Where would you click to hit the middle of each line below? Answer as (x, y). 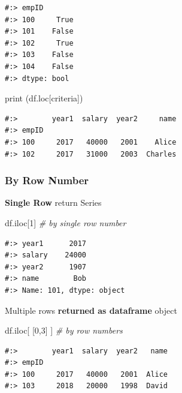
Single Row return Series (53, 202)
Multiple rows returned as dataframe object (91, 310)
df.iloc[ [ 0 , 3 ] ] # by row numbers (64, 330)
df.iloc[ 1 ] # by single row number (66, 222)
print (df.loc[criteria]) (44, 98)
